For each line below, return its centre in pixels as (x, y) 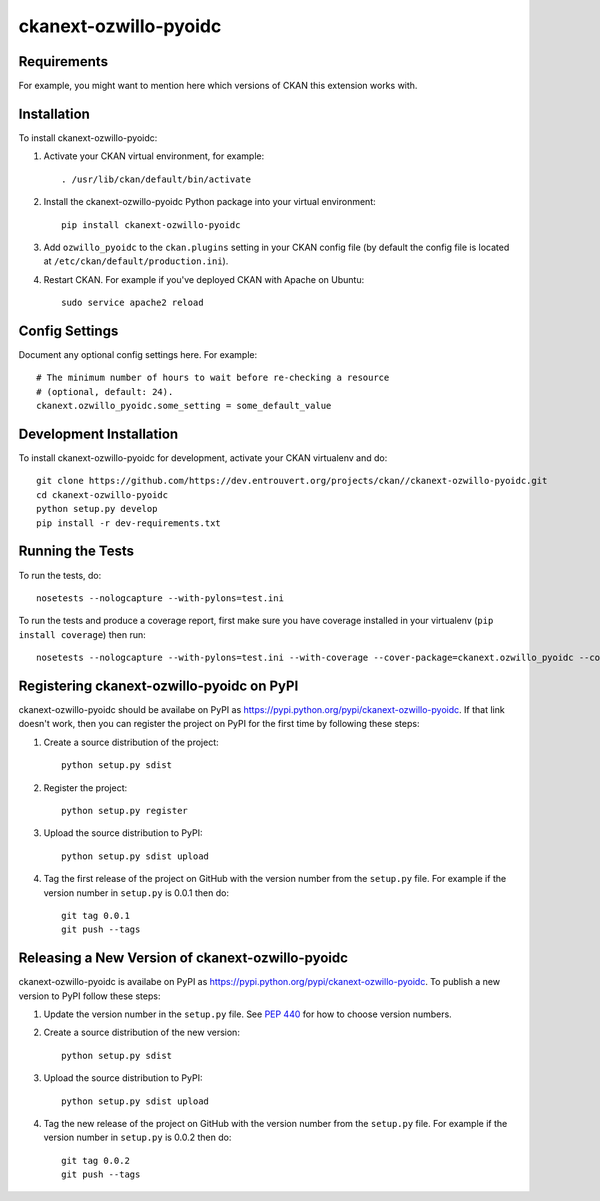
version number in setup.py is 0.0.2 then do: (137, 1137)
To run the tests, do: (60, 575)
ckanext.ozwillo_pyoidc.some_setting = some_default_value (184, 406)
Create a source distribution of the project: (131, 742)
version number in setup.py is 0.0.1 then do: (136, 892)
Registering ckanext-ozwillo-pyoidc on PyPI (158, 685)
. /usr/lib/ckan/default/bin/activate (156, 179)
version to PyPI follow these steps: (89, 996)
